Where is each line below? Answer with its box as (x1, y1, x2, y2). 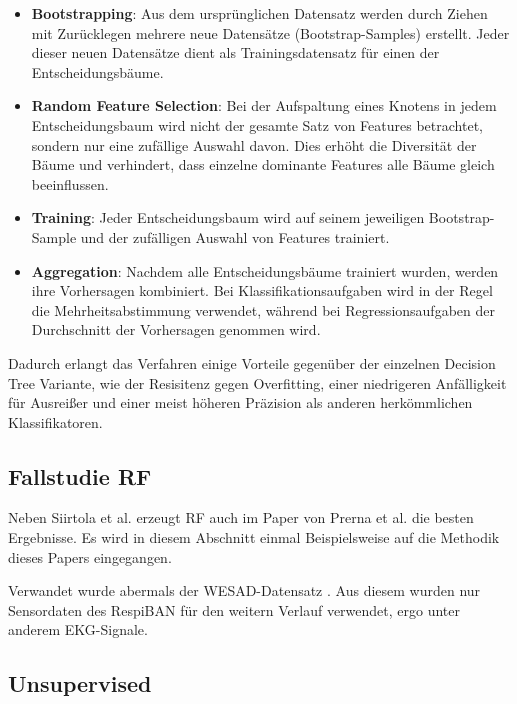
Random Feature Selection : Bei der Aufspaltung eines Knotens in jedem (31, 95, 497, 116)
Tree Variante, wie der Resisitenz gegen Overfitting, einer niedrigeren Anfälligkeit (8, 372, 507, 393)
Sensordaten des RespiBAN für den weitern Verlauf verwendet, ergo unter (8, 599, 461, 620)
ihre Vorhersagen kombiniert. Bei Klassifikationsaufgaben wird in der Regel (31, 280, 493, 301)
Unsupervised (8, 668, 152, 699)
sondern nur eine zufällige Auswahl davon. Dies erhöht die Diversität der (31, 134, 477, 155)
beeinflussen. (31, 173, 109, 194)
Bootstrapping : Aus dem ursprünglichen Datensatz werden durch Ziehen (31, 3, 488, 23)
